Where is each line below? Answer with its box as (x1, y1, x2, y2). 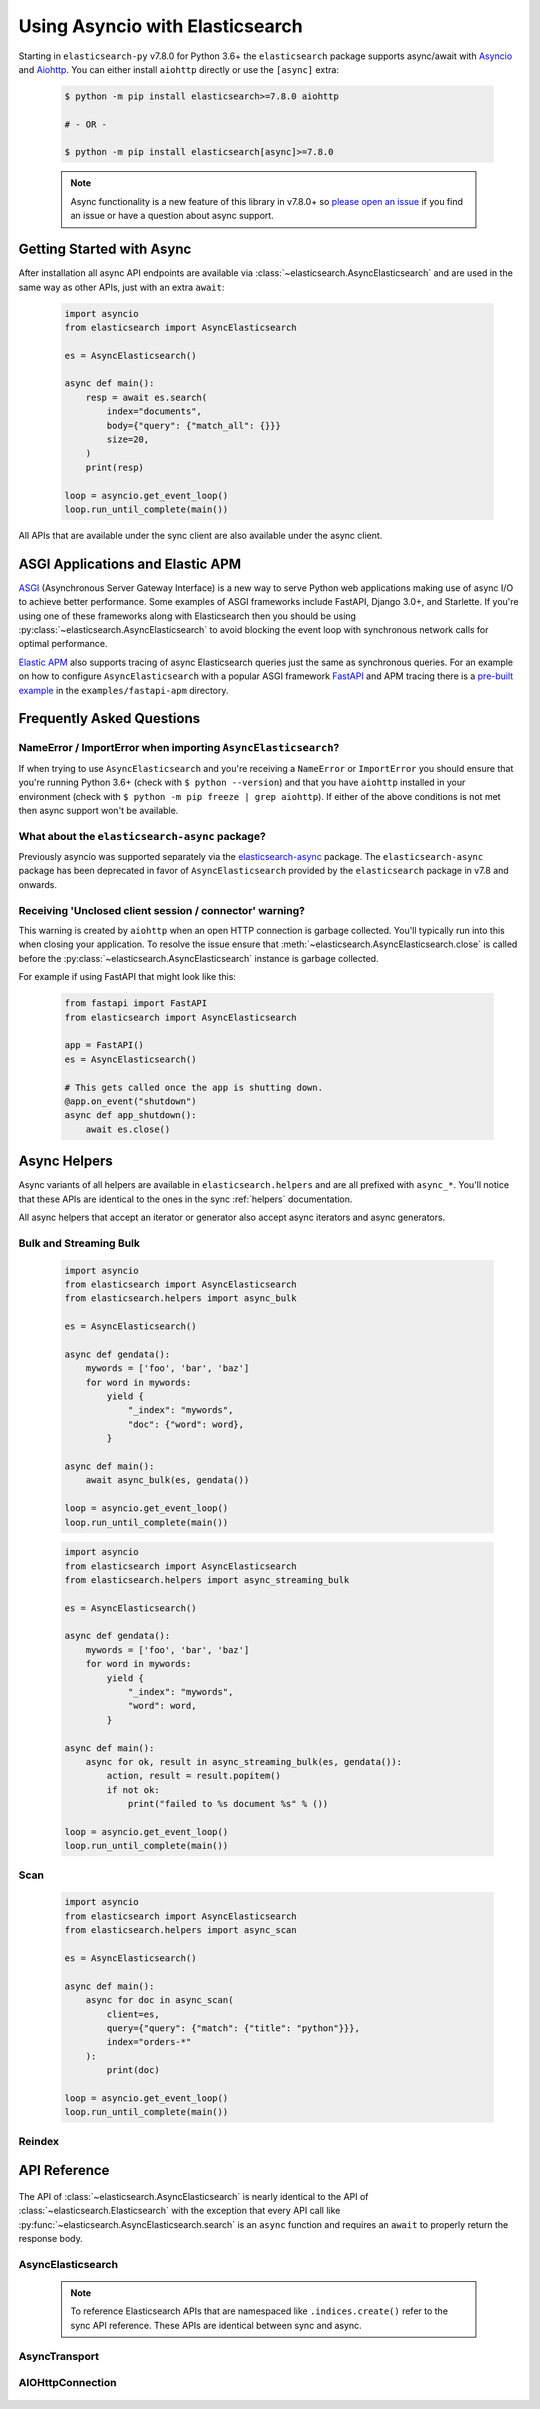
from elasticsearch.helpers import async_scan (64, 1925, 297, 1936)
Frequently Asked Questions (18, 710, 201, 727)
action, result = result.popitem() (106, 1770, 282, 1782)
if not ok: (106, 1784, 160, 1795)
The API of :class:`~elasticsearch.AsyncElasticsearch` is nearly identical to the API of (18, 2190, 369, 2202)
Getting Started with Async (18, 241, 192, 258)
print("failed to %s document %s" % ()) (127, 1798, 329, 1810)
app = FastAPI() (64, 1040, 145, 1051)
